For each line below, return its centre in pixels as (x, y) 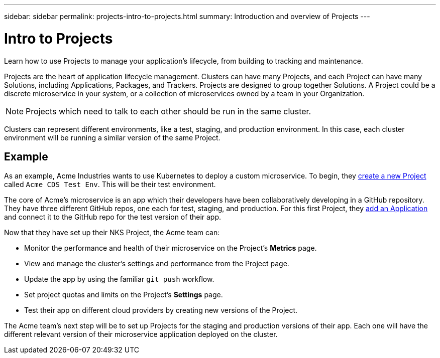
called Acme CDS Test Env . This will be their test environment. (110, 185)
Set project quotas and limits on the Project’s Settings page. (124, 295)
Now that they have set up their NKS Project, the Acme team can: (112, 233)
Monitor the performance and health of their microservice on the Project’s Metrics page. (171, 248)
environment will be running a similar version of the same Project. (112, 137)
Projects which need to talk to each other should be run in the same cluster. (169, 111)
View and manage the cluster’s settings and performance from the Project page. (157, 264)
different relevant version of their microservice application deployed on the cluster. (141, 334)
